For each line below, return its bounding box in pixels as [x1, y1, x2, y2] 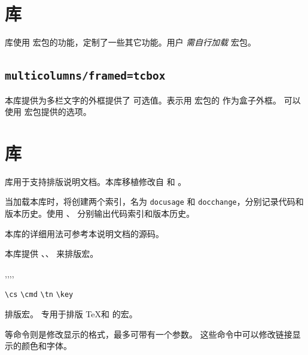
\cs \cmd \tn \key [5, 290, 74, 299]
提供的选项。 [41, 105, 92, 118]
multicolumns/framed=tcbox [5, 69, 166, 83]
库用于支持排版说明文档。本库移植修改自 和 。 [5, 175, 187, 187]
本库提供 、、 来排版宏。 [5, 247, 99, 260]
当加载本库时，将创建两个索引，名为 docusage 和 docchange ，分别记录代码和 [5, 195, 304, 208]
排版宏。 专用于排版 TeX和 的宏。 [5, 308, 138, 320]
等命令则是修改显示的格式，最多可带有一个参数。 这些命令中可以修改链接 [5, 327, 292, 340]
